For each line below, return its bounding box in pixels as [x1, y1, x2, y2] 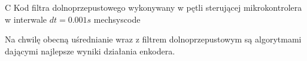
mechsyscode [93, 13, 141, 25]
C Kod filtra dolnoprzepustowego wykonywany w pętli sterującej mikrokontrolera [5, 1, 302, 13]
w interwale [5, 13, 47, 25]
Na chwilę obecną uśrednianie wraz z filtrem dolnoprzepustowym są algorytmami [5, 33, 302, 45]
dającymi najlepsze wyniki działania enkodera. [5, 44, 175, 57]
